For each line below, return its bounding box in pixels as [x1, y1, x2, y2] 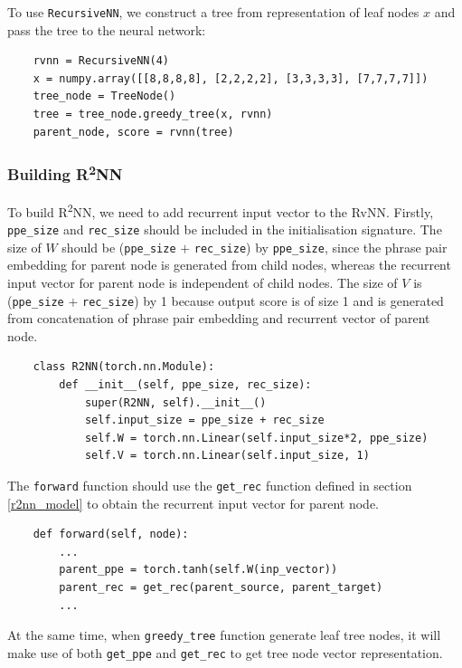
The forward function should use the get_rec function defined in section [7, 476, 412, 495]
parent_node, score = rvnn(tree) [33, 125, 234, 138]
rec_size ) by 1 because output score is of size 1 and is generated [81, 291, 444, 310]
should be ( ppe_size [61, 237, 176, 256]
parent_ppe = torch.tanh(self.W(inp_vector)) [59, 563, 338, 577]
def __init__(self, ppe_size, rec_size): [59, 378, 312, 392]
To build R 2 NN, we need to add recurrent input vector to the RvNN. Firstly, [7, 199, 434, 221]
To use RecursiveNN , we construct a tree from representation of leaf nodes [7, 3, 420, 21]
